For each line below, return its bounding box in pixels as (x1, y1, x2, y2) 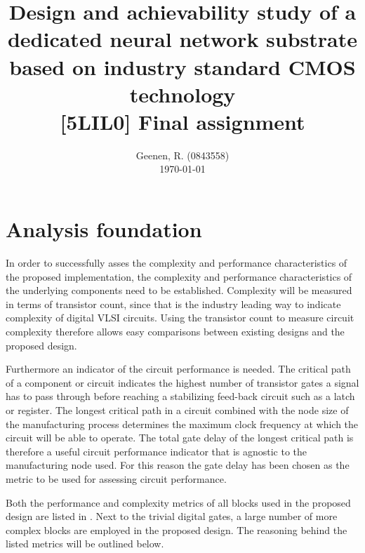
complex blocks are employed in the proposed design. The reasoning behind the (6, 522, 347, 537)
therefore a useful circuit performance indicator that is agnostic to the (6, 444, 307, 458)
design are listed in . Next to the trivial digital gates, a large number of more (6, 509, 338, 524)
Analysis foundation (6, 215, 202, 244)
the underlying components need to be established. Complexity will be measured (6, 283, 352, 298)
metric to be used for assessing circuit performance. (6, 471, 227, 486)
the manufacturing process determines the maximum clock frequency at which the (6, 416, 359, 431)
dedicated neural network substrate (7, 25, 358, 53)
